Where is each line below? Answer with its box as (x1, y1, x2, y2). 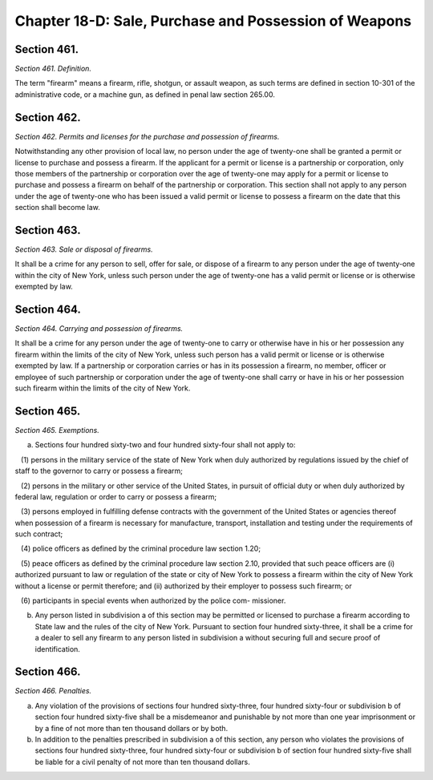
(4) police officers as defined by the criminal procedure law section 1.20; (20, 544, 261, 553)
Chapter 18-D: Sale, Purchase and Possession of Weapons (14, 12, 412, 30)
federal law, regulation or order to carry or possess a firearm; (14, 491, 216, 501)
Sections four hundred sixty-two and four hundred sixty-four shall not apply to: (34, 440, 296, 450)
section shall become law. (14, 203, 100, 212)
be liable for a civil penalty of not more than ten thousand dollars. (34, 757, 250, 766)
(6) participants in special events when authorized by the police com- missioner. (20, 596, 286, 605)
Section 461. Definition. (14, 64, 92, 74)
